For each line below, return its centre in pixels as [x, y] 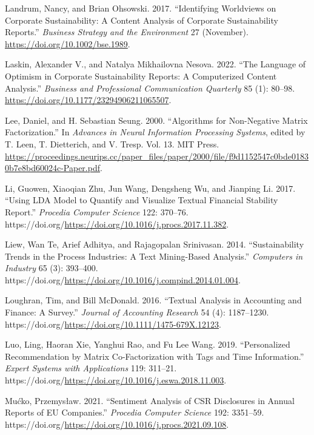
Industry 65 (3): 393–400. [52, 268]
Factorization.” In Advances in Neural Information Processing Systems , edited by [155, 132]
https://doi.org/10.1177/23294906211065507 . [88, 100]
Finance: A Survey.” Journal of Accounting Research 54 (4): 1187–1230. [137, 312]
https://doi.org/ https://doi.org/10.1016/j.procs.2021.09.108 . [117, 424]
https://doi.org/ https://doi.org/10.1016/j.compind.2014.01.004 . [123, 279]
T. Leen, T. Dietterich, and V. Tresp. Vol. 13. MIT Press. [112, 143]
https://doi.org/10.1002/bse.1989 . [68, 43]
